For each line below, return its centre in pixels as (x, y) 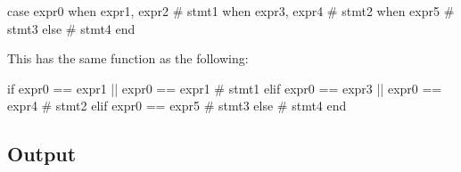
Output (42, 154)
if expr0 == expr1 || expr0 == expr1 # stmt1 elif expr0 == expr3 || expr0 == (225, 88)
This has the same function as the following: (128, 58)
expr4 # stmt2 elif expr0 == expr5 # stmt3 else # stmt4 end (177, 106)
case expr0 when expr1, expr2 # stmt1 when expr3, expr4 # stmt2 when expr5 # (231, 11)
